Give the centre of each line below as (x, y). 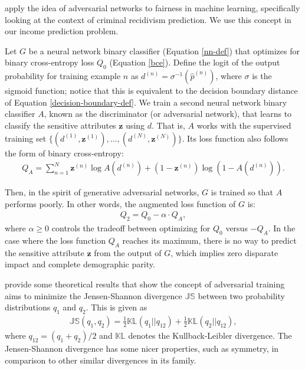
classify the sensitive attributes (60, 125)
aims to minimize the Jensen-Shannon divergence (94, 295)
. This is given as (117, 307)
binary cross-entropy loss (50, 62)
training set (26, 138)
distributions (28, 307)
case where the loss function (55, 240)
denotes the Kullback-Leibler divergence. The (210, 335)
